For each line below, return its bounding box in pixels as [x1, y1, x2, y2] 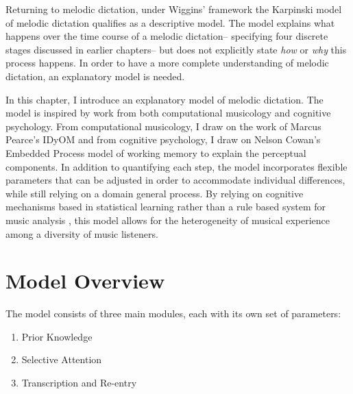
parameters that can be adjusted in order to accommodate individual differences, [5, 173, 345, 187]
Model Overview [5, 267, 165, 295]
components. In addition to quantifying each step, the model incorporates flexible [5, 159, 348, 173]
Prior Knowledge [21, 329, 93, 343]
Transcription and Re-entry [21, 375, 137, 389]
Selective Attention [21, 352, 102, 367]
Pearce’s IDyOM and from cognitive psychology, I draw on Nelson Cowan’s [5, 132, 321, 147]
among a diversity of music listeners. [5, 226, 158, 241]
